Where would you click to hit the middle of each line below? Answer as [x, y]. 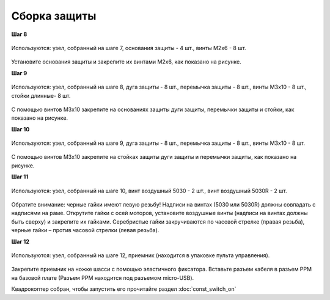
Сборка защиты [54, 16]
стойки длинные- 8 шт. [41, 95]
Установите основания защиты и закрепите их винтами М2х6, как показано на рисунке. [126, 62]
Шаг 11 [20, 177]
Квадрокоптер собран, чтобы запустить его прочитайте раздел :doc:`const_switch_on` [124, 289]
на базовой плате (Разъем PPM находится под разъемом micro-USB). [103, 277]
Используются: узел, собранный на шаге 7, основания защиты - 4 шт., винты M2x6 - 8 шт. [129, 48]
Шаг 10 [20, 129]
